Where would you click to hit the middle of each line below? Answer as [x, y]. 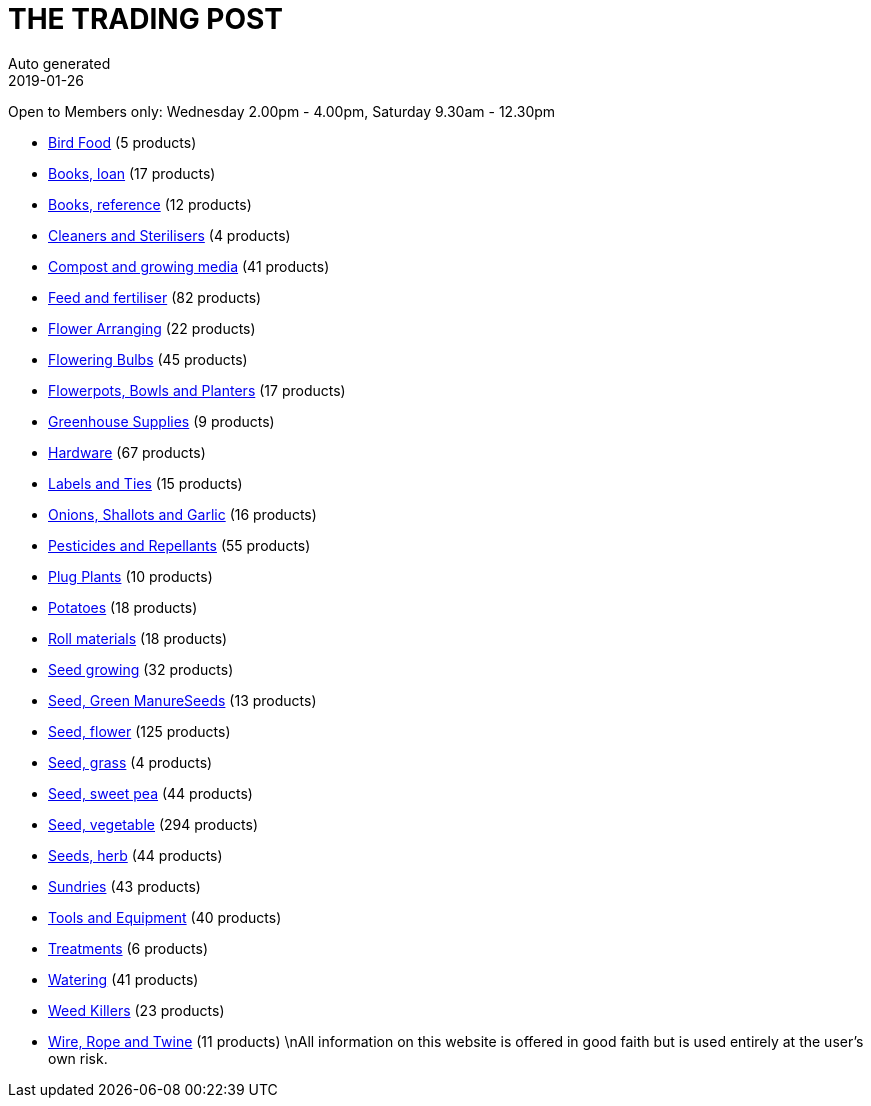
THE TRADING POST [145, 19]
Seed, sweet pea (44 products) [150, 793]
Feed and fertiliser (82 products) [155, 297]
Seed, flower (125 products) [139, 731]
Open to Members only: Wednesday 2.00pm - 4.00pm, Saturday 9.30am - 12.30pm [282, 111]
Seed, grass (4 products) [130, 762]
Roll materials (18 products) [138, 638]
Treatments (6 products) [128, 948]
